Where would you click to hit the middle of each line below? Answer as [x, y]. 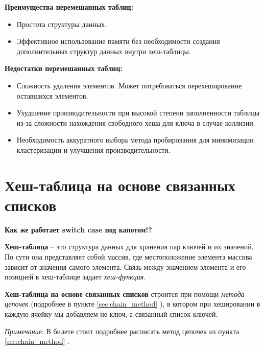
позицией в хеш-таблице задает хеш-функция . [75, 277]
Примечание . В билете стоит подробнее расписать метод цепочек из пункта [122, 331]
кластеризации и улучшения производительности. [93, 149]
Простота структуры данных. [62, 24]
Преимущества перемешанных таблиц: [69, 7]
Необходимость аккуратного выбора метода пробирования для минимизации [135, 140]
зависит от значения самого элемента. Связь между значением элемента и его [125, 266]
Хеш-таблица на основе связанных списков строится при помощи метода [125, 294]
